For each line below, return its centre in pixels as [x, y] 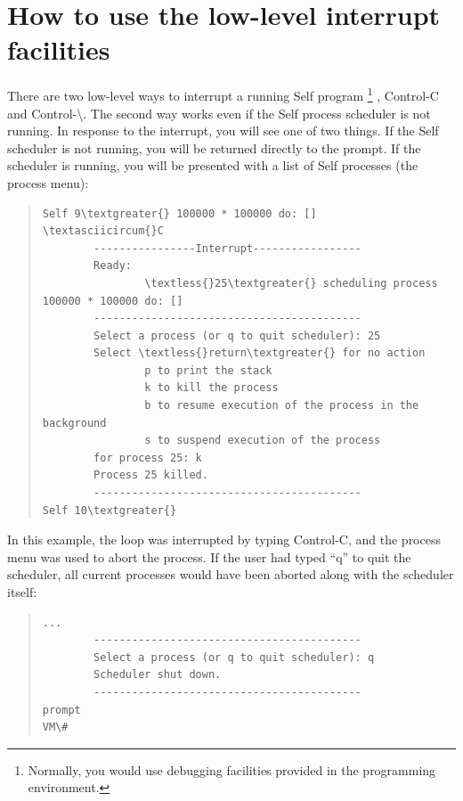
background [74, 423]
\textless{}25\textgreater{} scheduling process [291, 283]
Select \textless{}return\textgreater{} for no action [260, 353]
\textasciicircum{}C [103, 231]
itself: [22, 592]
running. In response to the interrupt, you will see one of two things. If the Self [223, 131]
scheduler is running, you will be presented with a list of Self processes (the [213, 165]
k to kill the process [211, 388]
